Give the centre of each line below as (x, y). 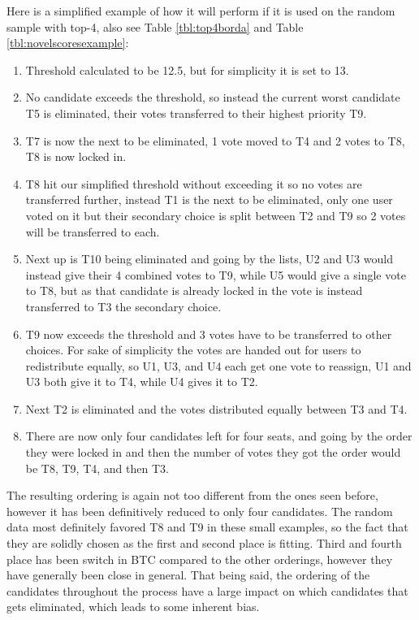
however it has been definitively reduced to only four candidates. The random (200, 511)
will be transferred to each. (93, 231)
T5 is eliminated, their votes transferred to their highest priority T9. (196, 113)
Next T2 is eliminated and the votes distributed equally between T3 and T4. (216, 408)
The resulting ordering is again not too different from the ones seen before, (192, 495)
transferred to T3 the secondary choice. (123, 306)
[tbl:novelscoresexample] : (68, 43)
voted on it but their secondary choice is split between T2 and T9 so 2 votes (216, 215)
